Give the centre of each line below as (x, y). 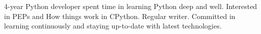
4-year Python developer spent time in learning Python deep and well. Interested (131, 6)
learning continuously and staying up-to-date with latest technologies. (113, 26)
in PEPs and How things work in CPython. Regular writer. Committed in (120, 16)
